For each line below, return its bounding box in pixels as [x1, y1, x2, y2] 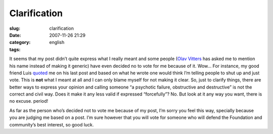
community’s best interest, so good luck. [9, 121, 94, 127]
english [49, 39, 65, 46]
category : [9, 39, 31, 46]
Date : [9, 32, 21, 38]
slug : [9, 25, 20, 31]
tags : [9, 46, 21, 53]
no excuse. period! [9, 98, 49, 104]
